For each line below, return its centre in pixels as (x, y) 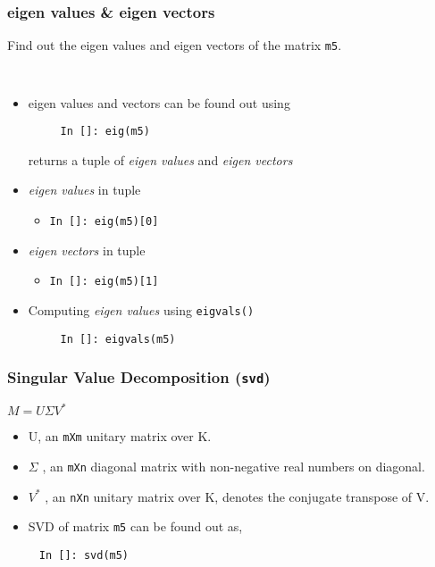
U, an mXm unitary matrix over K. (120, 436)
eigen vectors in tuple (87, 250)
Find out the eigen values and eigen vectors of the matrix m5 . (175, 45)
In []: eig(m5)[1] (104, 282)
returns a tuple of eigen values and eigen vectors (160, 159)
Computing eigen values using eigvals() (141, 309)
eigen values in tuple (84, 190)
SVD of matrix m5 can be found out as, (135, 526)
